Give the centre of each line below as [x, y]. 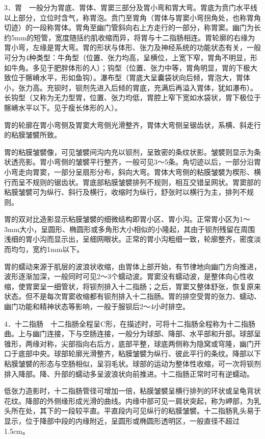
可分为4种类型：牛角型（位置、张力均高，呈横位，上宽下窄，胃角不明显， [127, 57]
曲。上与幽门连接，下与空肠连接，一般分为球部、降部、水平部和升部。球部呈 [132, 333]
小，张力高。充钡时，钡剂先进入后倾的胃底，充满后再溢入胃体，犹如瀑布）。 [131, 87]
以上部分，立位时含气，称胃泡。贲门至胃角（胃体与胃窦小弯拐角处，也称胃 [129, 17]
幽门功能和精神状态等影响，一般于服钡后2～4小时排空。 [97, 306]
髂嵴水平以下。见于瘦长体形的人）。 [63, 107]
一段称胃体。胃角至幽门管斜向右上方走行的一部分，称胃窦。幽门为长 [147, 27]
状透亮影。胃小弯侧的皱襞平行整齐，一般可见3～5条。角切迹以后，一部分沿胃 [132, 162]
